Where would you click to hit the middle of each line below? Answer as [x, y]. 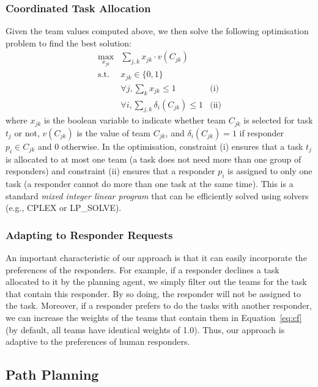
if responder [262, 132]
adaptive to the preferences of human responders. [98, 341]
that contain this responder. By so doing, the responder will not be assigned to [153, 293]
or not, [27, 132]
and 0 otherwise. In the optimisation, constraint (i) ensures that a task [170, 146]
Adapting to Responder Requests [89, 234]
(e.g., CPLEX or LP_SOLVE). [64, 208]
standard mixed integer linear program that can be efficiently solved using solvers [157, 195]
